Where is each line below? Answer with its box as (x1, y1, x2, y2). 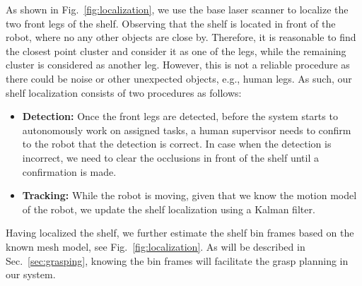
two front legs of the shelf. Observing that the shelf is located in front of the (6, 16, 336, 30)
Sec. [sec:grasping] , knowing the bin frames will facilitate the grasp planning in (6, 253, 349, 268)
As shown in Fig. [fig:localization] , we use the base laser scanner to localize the (6, 2, 349, 16)
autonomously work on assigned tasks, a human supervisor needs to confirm (22, 122, 351, 137)
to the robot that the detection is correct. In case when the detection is (22, 136, 332, 151)
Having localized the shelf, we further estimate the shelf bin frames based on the (6, 225, 354, 240)
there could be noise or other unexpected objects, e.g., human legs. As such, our (6, 71, 352, 85)
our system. (6, 267, 56, 282)
